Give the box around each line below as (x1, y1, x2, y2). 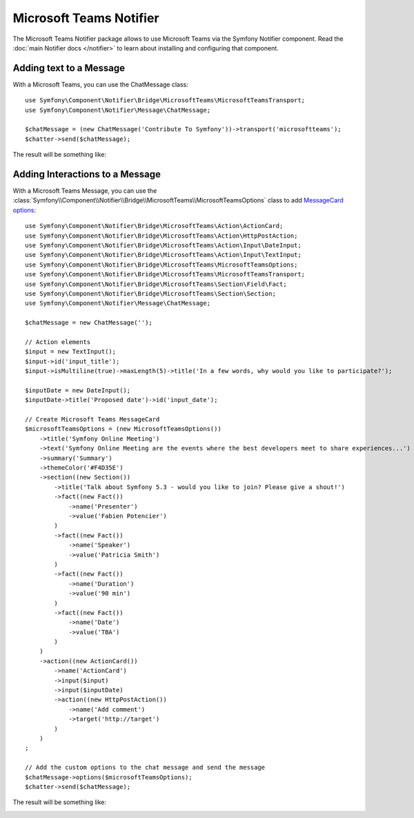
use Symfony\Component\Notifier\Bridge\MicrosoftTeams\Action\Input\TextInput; (25, 251, 302, 259)
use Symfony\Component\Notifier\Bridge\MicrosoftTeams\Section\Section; (25, 290, 276, 297)
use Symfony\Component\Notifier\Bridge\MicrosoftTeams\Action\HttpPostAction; (25, 231, 298, 240)
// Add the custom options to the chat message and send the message (25, 763, 266, 772)
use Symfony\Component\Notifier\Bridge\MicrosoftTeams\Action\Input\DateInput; (25, 242, 302, 249)
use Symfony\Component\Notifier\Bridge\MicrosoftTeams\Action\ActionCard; (25, 222, 284, 230)
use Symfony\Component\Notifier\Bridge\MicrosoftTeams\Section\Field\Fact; (25, 280, 287, 288)
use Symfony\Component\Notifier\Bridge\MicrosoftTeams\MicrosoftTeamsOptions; (25, 260, 298, 269)
